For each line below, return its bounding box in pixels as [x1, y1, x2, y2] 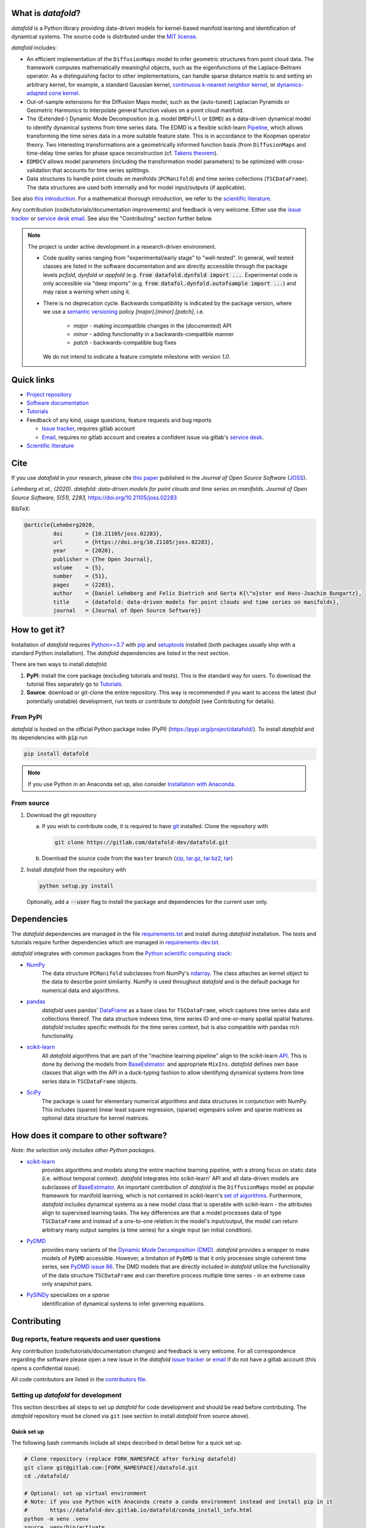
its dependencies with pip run [11, 734, 88, 741]
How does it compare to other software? [11, 1131, 168, 1141]
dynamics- [276, 81, 304, 88]
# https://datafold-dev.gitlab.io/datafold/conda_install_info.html [24, 1507, 253, 1514]
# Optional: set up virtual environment [24, 1489, 146, 1497]
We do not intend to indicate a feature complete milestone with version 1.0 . [43, 353, 231, 360]
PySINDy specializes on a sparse [26, 1291, 110, 1299]
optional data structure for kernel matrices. [41, 1114, 149, 1122]
